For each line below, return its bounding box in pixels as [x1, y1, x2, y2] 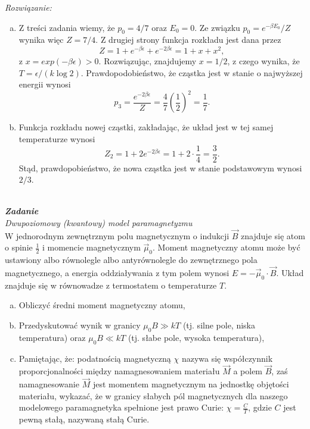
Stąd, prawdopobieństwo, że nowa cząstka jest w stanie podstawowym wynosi [18, 161, 302, 174]
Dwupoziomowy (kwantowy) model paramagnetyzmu [5, 216, 193, 228]
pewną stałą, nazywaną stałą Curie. [18, 413, 150, 425]
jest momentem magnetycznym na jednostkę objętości [92, 378, 289, 390]
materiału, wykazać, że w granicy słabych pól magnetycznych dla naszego [18, 389, 288, 402]
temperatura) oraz [18, 331, 86, 343]
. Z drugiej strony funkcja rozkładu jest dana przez [95, 33, 281, 46]
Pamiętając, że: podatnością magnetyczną [18, 352, 171, 364]
